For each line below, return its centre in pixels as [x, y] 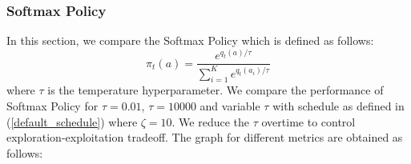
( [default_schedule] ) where [72, 121]
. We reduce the [211, 121]
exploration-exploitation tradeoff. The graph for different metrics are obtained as [205, 137]
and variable [230, 106]
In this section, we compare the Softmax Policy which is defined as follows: [190, 40]
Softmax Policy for [52, 106]
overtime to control [308, 121]
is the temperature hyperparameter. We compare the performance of [216, 90]
